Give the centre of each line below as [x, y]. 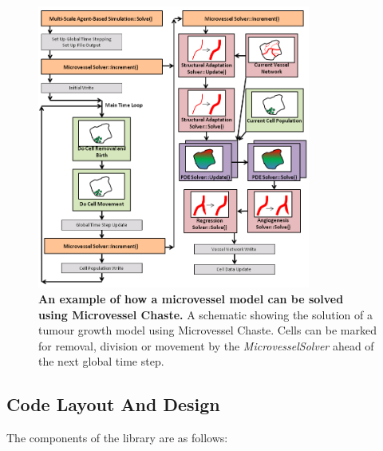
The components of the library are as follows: [117, 438]
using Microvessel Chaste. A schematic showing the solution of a [205, 314]
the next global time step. [101, 361]
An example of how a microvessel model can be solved [191, 298]
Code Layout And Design [113, 404]
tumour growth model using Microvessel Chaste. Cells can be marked [208, 330]
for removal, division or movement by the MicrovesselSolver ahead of [206, 345]
